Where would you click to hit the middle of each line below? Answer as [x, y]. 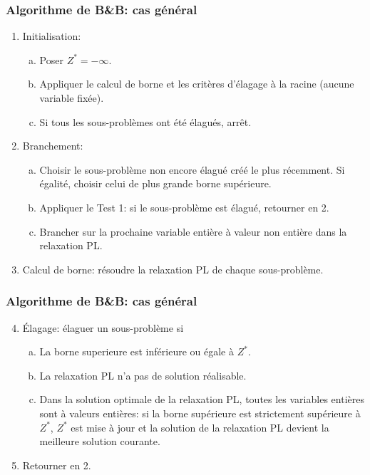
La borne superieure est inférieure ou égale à [137, 351]
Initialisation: [52, 36]
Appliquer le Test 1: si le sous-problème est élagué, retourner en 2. [184, 207]
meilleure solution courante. [100, 441]
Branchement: [53, 146]
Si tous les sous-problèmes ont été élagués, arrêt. [145, 121]
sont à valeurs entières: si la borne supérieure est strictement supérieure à [200, 413]
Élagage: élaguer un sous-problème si [103, 327]
